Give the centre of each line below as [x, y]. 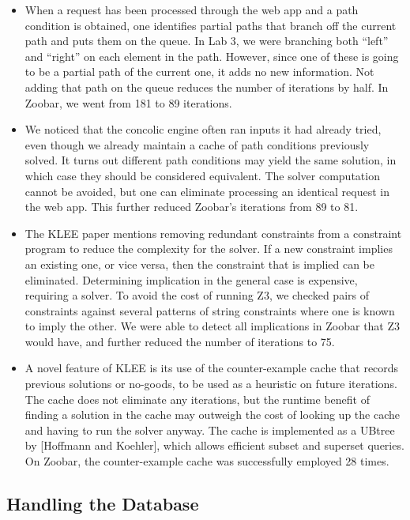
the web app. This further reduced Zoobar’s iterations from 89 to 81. [192, 207]
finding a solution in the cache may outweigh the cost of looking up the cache [212, 414]
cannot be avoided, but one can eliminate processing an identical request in [207, 191]
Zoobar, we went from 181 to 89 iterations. [128, 102]
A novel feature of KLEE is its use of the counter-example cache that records [212, 368]
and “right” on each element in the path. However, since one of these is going [212, 56]
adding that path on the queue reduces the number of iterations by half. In [207, 87]
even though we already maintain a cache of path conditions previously [197, 144]
